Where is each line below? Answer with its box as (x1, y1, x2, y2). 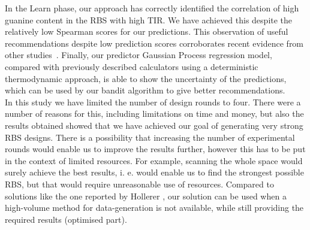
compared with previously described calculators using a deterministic (5, 60, 258, 72)
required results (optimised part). (5, 213, 127, 225)
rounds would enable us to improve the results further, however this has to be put (5, 143, 306, 155)
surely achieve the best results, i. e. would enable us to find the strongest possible (5, 166, 304, 178)
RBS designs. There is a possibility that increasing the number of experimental (5, 131, 295, 143)
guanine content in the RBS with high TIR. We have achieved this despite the (5, 13, 293, 26)
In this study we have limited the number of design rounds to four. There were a (5, 95, 301, 108)
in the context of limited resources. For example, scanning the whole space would (5, 154, 303, 167)
